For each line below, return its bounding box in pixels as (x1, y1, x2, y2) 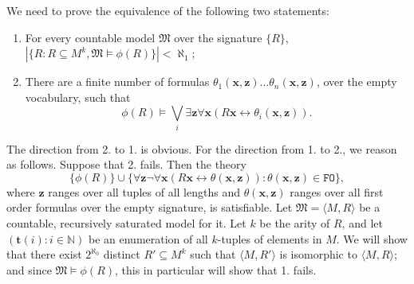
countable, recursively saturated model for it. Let (6, 215, 246, 231)
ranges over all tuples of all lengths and (48, 183, 240, 200)
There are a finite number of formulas (25, 73, 210, 90)
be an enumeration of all (88, 230, 208, 247)
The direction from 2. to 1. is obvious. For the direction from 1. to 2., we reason (6, 140, 397, 157)
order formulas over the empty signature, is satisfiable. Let (6, 199, 293, 216)
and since (6, 261, 52, 278)
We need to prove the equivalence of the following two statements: (6, 2, 329, 18)
